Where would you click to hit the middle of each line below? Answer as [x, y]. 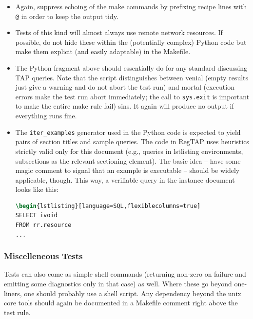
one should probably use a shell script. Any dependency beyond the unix [133, 293]
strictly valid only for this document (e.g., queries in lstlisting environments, [129, 151]
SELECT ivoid [36, 216]
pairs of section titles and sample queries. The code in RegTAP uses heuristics [132, 141]
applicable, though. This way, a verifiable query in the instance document [125, 179]
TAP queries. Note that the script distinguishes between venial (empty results [132, 77]
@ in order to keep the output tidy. [67, 16]
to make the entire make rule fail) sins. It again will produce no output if [125, 106]
